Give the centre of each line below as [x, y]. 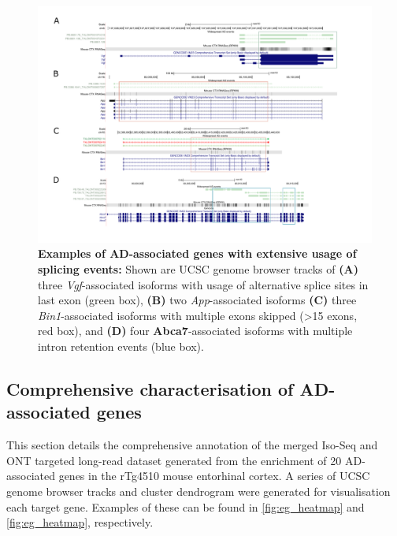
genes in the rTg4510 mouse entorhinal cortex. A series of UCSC [214, 476]
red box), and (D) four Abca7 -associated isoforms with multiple [195, 331]
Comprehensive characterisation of [150, 388]
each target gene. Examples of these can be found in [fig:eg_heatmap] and [186, 506]
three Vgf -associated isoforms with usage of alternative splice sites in [203, 284]
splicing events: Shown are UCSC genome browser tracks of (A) [198, 268]
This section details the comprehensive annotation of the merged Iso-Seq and [192, 445]
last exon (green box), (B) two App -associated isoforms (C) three [197, 300]
